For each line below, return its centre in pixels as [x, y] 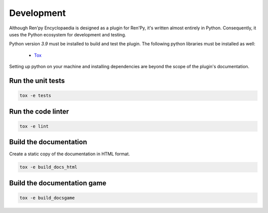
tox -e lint [34, 126]
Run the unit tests [37, 80]
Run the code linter [39, 111]
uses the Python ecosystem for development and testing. [68, 34]
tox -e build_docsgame [47, 198]
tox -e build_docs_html [49, 167]
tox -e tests [35, 96]
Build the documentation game [58, 183]
